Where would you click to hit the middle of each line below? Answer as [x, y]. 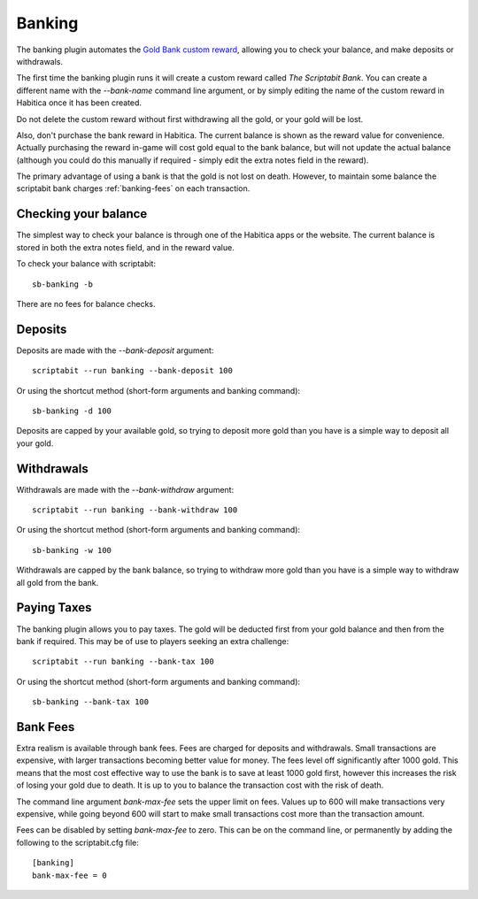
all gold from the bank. [58, 582]
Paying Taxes [54, 607]
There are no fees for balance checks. [86, 304]
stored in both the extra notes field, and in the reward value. [125, 247]
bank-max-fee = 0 [69, 875]
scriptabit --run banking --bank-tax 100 [123, 662]
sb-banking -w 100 [72, 550]
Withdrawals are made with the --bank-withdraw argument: [125, 489]
